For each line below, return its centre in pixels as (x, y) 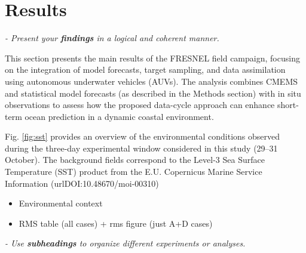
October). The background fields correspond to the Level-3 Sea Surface (135, 160)
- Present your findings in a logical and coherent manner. (112, 38)
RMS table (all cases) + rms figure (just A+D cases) (116, 223)
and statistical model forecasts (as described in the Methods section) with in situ (153, 93)
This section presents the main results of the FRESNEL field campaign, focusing (152, 58)
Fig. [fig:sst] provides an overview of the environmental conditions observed (143, 136)
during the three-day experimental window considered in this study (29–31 (141, 148)
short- (288, 105)
